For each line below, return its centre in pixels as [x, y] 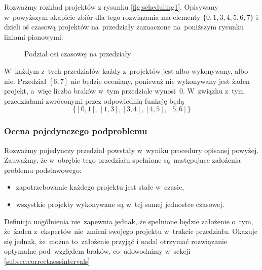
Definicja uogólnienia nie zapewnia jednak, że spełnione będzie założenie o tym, [129, 221]
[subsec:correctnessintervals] [47, 261]
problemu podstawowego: [43, 170]
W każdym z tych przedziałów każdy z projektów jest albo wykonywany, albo [126, 70]
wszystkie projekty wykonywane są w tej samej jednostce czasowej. [120, 204]
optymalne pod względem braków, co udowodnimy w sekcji [97, 251]
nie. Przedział [25, 81]
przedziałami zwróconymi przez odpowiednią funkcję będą [94, 100]
